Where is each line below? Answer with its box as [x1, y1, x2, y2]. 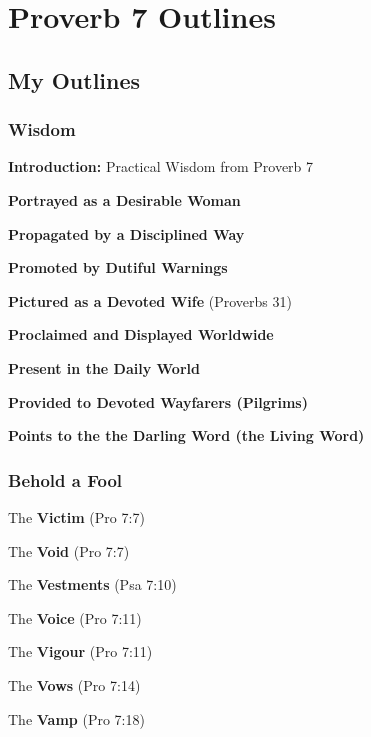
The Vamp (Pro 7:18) [8, 708, 145, 729]
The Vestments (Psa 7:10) [8, 574, 177, 595]
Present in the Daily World [8, 357, 200, 378]
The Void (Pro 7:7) [8, 540, 130, 561]
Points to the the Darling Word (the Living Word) [8, 425, 365, 446]
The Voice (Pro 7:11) [8, 607, 142, 628]
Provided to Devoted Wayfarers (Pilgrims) [8, 391, 308, 412]
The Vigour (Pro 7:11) [8, 641, 153, 662]
